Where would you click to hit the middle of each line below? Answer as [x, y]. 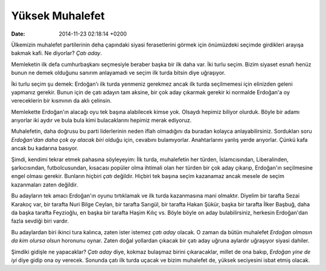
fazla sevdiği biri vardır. [40, 221]
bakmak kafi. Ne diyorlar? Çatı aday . [57, 53]
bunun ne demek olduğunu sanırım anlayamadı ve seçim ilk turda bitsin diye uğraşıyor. [118, 73]
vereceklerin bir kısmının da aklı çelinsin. [61, 101]
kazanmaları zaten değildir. [45, 185]
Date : [18, 34]
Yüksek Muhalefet [58, 16]
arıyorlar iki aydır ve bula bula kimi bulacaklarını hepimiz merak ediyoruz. [101, 120]
